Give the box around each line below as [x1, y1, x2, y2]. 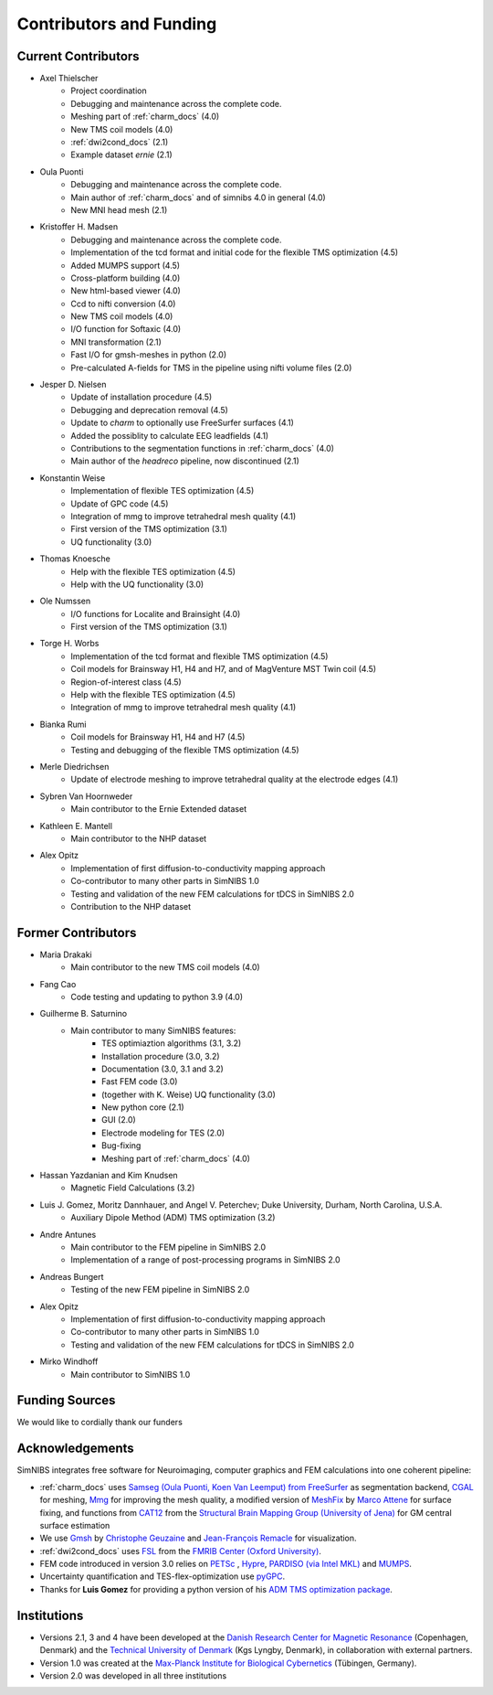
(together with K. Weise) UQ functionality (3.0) [101, 1089, 276, 1100]
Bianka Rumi [39, 719, 87, 730]
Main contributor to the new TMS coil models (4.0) [70, 962, 260, 973]
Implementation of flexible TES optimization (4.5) [70, 485, 255, 496]
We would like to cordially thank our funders [16, 1417, 183, 1428]
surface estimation [39, 1519, 110, 1530]
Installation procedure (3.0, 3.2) [101, 1050, 220, 1061]
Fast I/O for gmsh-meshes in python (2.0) [70, 349, 227, 360]
